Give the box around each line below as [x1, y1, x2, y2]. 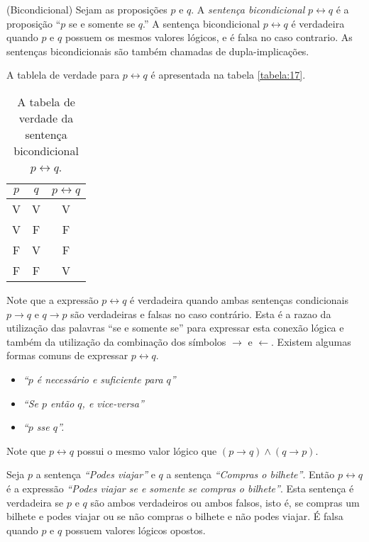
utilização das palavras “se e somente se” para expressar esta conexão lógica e [6, 320, 344, 335]
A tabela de [17, 93, 75, 110]
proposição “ [6, 16, 61, 30]
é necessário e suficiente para [36, 371, 163, 386]
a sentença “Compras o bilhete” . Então [166, 467, 335, 482]
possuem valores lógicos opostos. [65, 522, 206, 537]
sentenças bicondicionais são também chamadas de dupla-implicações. [6, 43, 309, 58]
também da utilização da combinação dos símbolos [6, 334, 226, 349]
